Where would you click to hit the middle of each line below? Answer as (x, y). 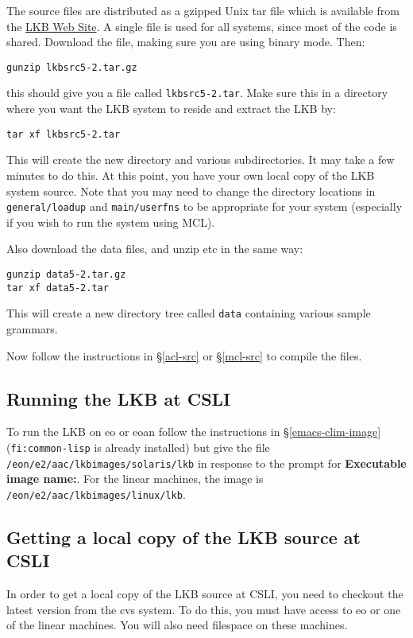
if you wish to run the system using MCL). (111, 222)
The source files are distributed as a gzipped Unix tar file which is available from (203, 10)
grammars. (32, 328)
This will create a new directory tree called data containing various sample (189, 313)
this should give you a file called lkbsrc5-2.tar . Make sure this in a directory (197, 93)
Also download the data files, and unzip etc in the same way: (155, 249)
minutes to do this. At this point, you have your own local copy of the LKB (191, 175)
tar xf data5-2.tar (58, 288)
